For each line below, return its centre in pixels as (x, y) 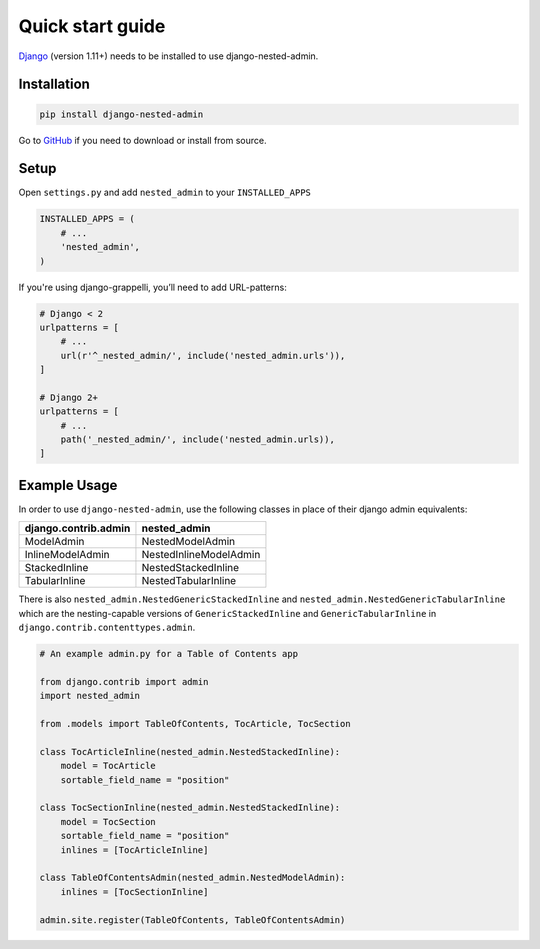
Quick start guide (92, 26)
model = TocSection (108, 821)
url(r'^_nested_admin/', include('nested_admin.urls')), (203, 355)
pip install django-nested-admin (121, 114)
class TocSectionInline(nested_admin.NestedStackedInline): (190, 808)
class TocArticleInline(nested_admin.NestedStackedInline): (190, 751)
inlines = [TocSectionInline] (134, 891)
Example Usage (68, 485)
